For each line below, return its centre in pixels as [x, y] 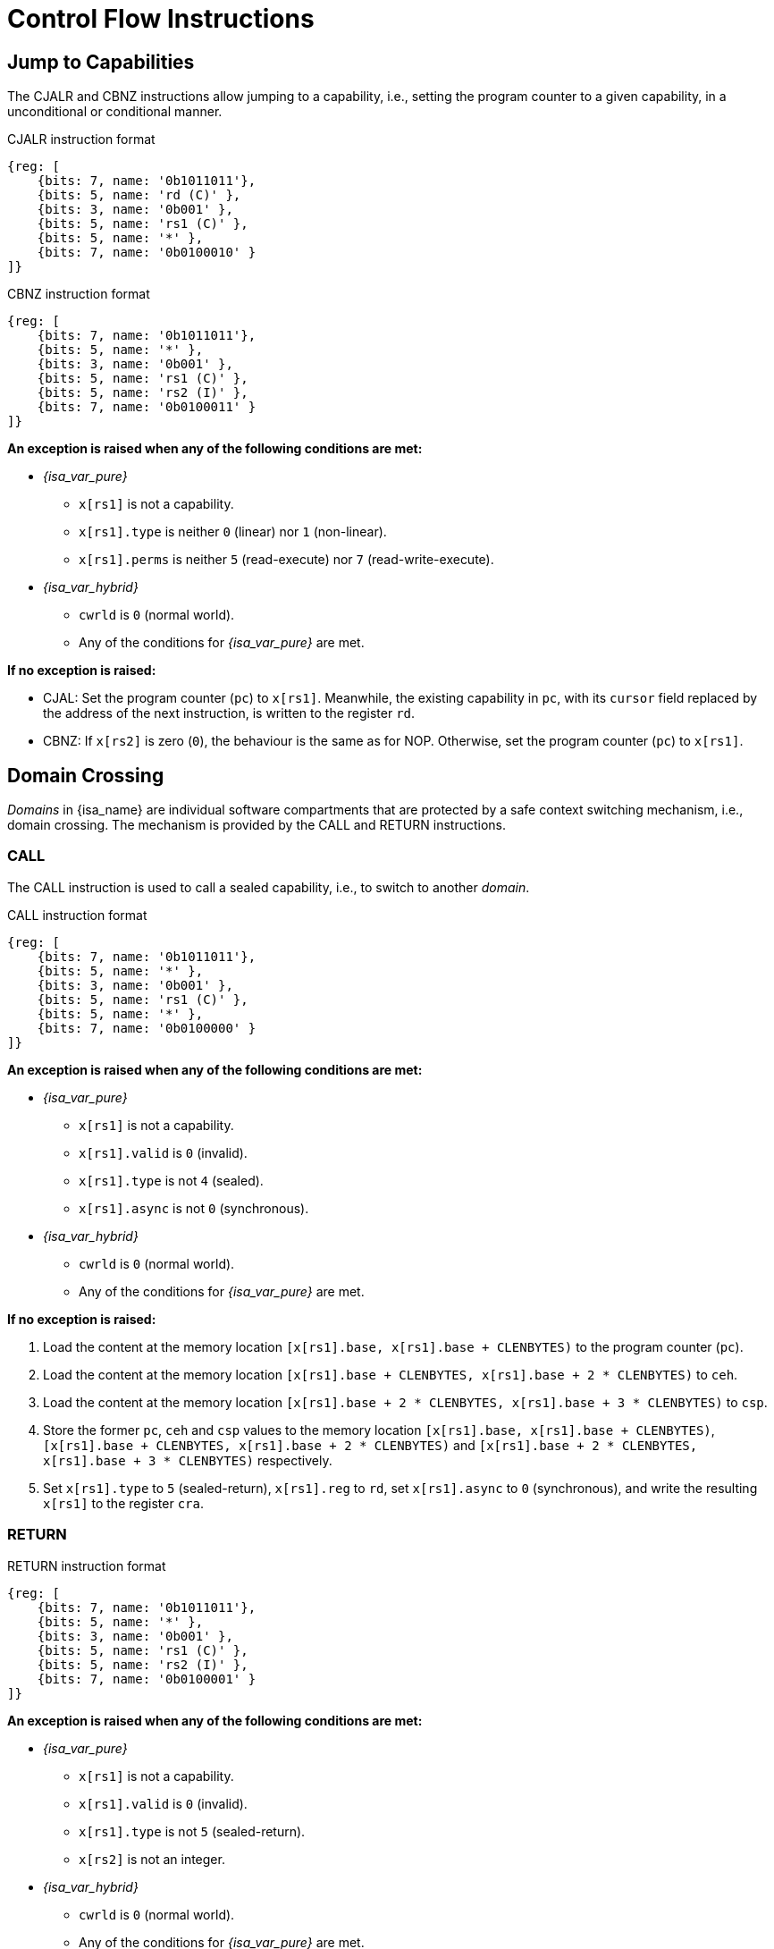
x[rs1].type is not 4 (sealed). [171, 1180]
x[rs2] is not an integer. [152, 1859]
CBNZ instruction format [79, 294]
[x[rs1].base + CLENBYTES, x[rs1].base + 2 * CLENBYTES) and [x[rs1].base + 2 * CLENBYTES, [370, 1445]
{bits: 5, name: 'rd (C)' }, [139, 195]
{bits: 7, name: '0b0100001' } [147, 1679]
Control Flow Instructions [161, 19]
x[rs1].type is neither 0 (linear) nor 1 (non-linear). [233, 532]
